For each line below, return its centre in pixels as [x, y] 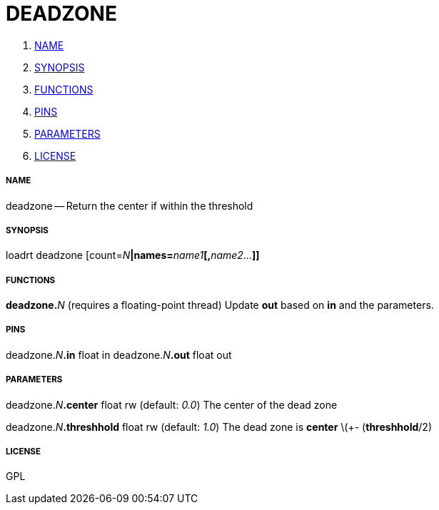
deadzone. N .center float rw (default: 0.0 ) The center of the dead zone [172, 404]
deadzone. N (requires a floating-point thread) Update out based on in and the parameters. [220, 305]
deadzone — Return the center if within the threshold [130, 205]
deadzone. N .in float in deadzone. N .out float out [119, 355]
